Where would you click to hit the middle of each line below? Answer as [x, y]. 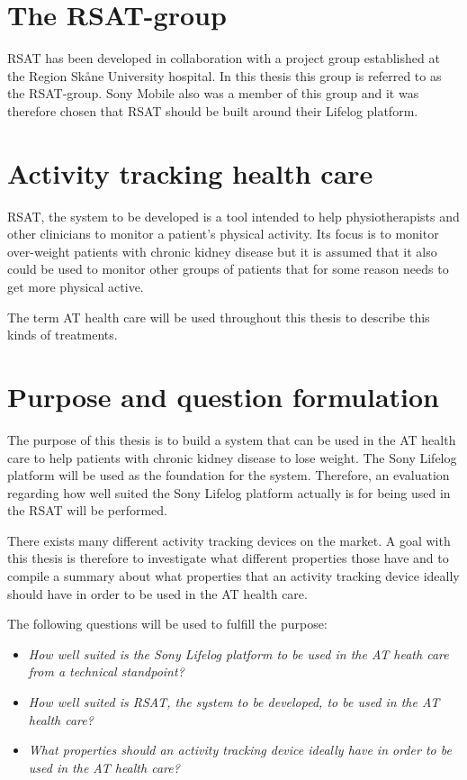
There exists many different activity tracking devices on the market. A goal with [229, 540]
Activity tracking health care [190, 172]
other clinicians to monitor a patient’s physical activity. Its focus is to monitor [223, 234]
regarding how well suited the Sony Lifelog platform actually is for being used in [229, 492]
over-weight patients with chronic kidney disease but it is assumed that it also [222, 251]
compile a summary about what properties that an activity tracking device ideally [233, 576]
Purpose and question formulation [223, 396]
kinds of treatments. [63, 335]
